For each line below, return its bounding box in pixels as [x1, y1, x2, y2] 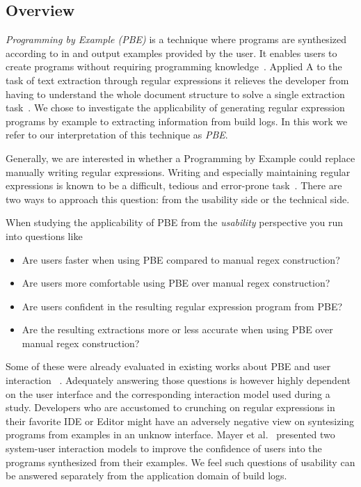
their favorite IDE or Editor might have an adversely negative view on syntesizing [6, 413, 355, 428]
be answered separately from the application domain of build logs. [6, 468, 287, 483]
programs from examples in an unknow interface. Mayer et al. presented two [6, 427, 335, 442]
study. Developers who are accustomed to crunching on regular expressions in [6, 400, 335, 415]
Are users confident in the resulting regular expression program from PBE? [22, 298, 343, 313]
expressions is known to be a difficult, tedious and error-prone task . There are [6, 178, 342, 193]
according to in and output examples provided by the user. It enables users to [6, 45, 337, 60]
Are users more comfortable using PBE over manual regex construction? [22, 276, 330, 290]
